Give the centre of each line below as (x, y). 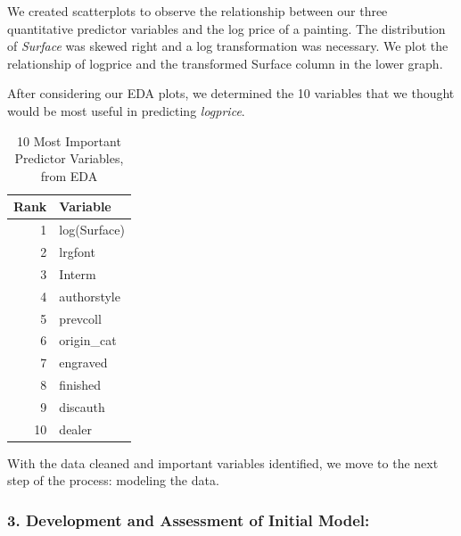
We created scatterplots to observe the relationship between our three (198, 11)
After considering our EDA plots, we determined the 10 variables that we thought (231, 93)
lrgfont (77, 252)
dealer (75, 429)
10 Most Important (69, 140)
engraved (83, 363)
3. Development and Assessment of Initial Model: (189, 520)
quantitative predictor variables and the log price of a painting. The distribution (226, 28)
